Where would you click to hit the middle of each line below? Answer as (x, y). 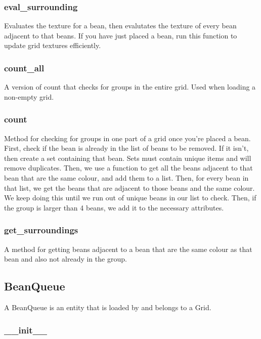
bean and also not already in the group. (66, 259)
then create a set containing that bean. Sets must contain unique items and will (128, 158)
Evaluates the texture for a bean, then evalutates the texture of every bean (120, 26)
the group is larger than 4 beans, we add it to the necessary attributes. (114, 207)
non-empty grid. (29, 96)
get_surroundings (41, 230)
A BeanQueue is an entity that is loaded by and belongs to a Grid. (108, 307)
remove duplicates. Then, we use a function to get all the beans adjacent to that (128, 168)
